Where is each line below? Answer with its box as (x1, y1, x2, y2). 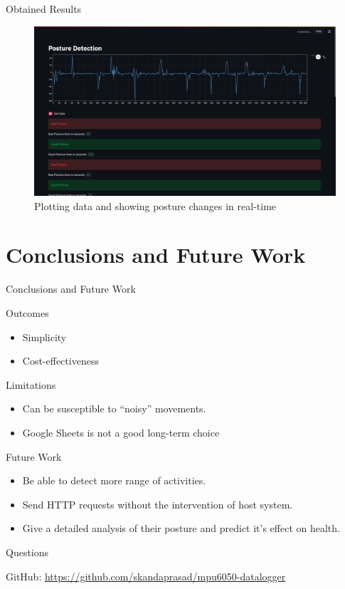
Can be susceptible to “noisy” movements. (22, 401, 206, 416)
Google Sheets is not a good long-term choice (22, 424, 220, 439)
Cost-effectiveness (22, 353, 99, 368)
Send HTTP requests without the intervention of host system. (22, 496, 293, 511)
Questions (6, 544, 49, 559)
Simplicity (22, 329, 67, 344)
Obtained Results (6, 1, 82, 16)
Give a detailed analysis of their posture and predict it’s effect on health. (22, 521, 340, 536)
